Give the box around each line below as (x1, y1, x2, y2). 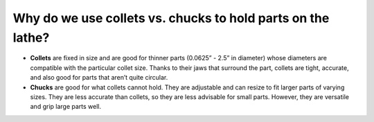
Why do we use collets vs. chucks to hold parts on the (12, 10, 330, 26)
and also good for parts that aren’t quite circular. (30, 73, 168, 82)
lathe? (12, 30, 50, 45)
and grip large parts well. (30, 103, 102, 111)
